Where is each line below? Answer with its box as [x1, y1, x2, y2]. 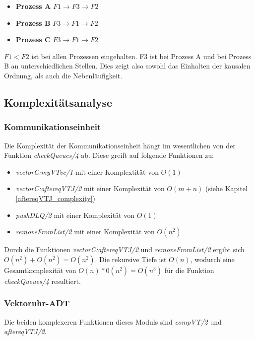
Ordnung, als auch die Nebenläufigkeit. [4, 70, 123, 80]
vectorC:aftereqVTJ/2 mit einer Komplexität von [15, 183, 165, 194]
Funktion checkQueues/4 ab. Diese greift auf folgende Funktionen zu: [4, 150, 214, 160]
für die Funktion [164, 265, 214, 275]
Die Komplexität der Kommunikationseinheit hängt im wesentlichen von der [4, 140, 236, 150]
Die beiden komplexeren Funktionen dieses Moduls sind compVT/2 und [4, 316, 222, 327]
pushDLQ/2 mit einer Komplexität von [15, 209, 135, 220]
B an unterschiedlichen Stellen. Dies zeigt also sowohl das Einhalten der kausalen [4, 61, 251, 71]
